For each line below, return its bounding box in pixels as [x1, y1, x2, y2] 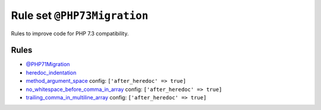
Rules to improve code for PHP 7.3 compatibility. [11, 30, 129, 37]
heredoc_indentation [26, 69, 77, 76]
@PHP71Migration [26, 61, 70, 68]
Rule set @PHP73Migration [11, 9, 149, 22]
